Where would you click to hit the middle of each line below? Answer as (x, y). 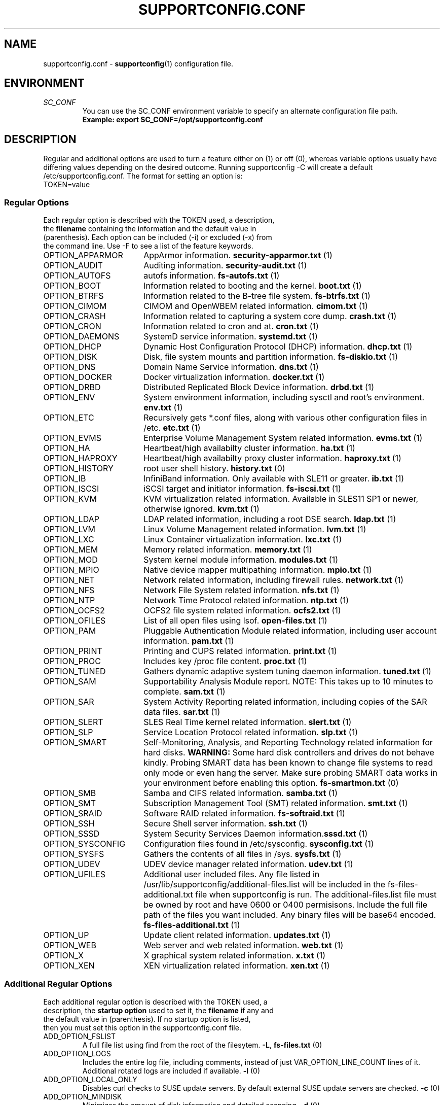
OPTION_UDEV (72, 864)
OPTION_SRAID (73, 814)
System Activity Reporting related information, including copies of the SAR (285, 702)
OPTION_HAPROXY (80, 458)
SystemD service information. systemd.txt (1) (231, 337)
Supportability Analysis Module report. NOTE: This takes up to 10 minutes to (288, 682)
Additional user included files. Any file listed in (232, 874)
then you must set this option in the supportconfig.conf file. (142, 1027)
